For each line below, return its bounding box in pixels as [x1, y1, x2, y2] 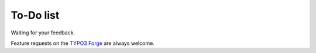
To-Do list [11, 9, 60, 22]
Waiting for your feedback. [11, 29, 75, 36]
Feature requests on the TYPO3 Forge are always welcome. [11, 40, 154, 47]
